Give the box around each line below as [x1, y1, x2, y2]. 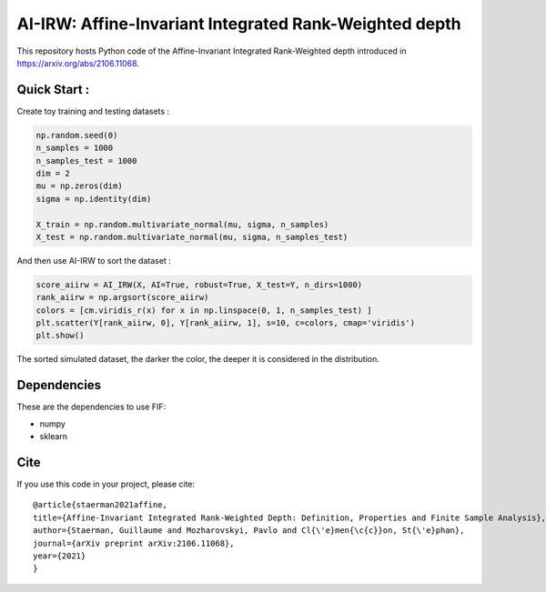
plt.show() [35, 330, 85, 341]
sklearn [39, 431, 68, 442]
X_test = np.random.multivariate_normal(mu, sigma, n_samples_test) [35, 232, 349, 242]
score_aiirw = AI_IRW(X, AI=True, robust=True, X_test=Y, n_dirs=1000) [35, 279, 363, 290]
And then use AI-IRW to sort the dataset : [16, 255, 172, 266]
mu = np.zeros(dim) [35, 181, 123, 191]
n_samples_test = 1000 [35, 156, 137, 166]
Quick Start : [16, 82, 90, 97]
